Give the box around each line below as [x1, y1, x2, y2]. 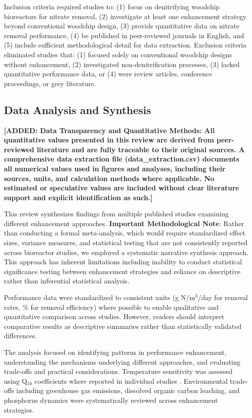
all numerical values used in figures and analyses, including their [4, 163, 226, 173]
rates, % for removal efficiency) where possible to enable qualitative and [4, 302, 219, 312]
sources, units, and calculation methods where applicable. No [4, 173, 214, 183]
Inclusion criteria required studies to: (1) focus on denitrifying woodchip [4, 1, 220, 11]
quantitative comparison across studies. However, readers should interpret [4, 311, 225, 322]
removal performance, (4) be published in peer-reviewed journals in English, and [4, 30, 244, 40]
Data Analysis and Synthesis [4, 102, 151, 117]
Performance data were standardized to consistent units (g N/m [4, 292, 195, 302]
